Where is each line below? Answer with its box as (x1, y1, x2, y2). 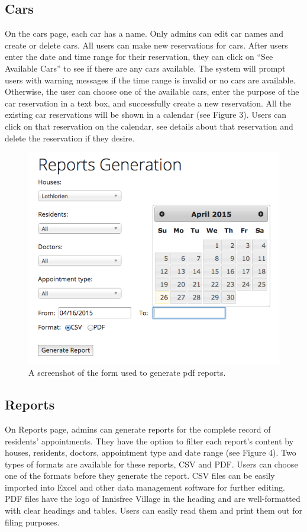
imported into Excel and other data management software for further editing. (5, 481, 285, 493)
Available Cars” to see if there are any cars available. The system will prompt (5, 62, 286, 74)
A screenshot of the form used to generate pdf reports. (28, 366, 226, 379)
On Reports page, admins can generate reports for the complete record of (5, 423, 271, 435)
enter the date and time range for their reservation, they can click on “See (5, 50, 273, 63)
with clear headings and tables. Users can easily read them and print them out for (5, 504, 303, 517)
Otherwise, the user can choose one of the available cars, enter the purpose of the (5, 85, 299, 98)
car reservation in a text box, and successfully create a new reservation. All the (5, 96, 291, 109)
